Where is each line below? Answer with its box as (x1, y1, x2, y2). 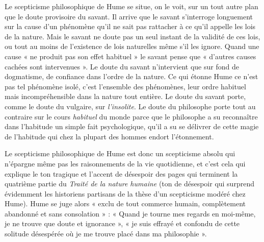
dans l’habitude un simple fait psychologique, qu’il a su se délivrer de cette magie (5, 121, 259, 132)
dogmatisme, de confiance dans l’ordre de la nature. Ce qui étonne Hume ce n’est (5, 71, 258, 82)
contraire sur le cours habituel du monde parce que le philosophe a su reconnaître (5, 111, 258, 122)
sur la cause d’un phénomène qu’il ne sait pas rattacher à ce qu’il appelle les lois (5, 21, 256, 32)
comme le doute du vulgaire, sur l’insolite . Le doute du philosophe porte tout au (5, 101, 256, 111)
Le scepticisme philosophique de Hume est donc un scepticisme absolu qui (5, 148, 235, 159)
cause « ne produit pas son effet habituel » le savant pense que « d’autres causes (5, 51, 256, 61)
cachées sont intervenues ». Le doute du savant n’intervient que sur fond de (5, 61, 239, 71)
